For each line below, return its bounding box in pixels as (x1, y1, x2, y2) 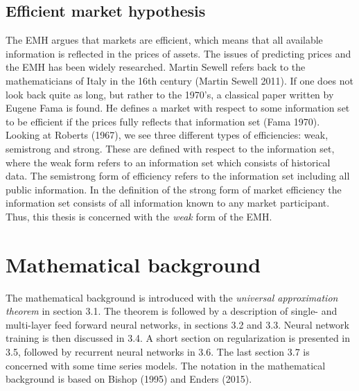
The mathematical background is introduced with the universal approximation (6, 290, 338, 304)
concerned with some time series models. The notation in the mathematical (6, 358, 326, 372)
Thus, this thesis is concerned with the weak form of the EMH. (6, 209, 272, 223)
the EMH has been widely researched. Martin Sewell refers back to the (6, 60, 306, 74)
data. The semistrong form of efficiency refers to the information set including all (6, 168, 350, 183)
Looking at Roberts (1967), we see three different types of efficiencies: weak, (6, 128, 329, 142)
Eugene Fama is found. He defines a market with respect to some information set (6, 101, 350, 115)
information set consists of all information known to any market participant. (6, 195, 330, 210)
